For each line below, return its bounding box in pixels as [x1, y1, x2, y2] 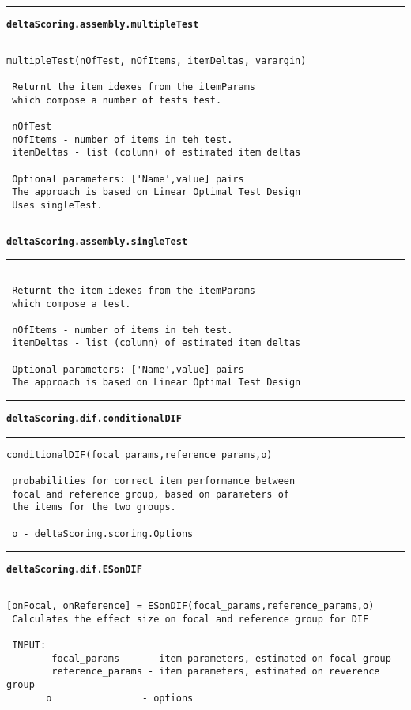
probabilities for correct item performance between [12, 475, 296, 487]
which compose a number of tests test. [12, 94, 222, 106]
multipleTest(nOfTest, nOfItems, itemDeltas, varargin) [6, 54, 307, 66]
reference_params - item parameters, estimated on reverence [51, 666, 380, 678]
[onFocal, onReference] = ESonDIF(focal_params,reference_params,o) [6, 600, 375, 611]
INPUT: [12, 639, 47, 651]
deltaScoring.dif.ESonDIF [6, 564, 142, 576]
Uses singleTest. [12, 199, 103, 211]
